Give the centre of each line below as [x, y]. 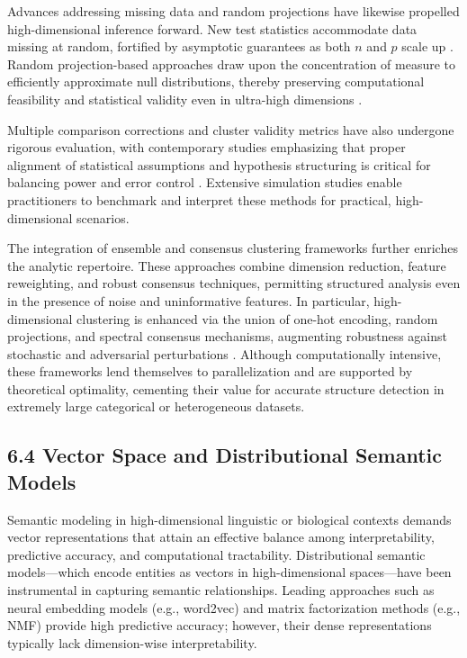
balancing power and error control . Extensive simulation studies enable [205, 182]
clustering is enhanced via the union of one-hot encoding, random [257, 318]
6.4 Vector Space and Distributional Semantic [225, 455]
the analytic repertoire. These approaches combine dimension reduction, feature [227, 265]
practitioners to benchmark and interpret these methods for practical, [199, 199]
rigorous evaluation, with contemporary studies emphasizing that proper [207, 147]
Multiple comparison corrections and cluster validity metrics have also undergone [231, 129]
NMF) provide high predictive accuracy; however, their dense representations [220, 625]
